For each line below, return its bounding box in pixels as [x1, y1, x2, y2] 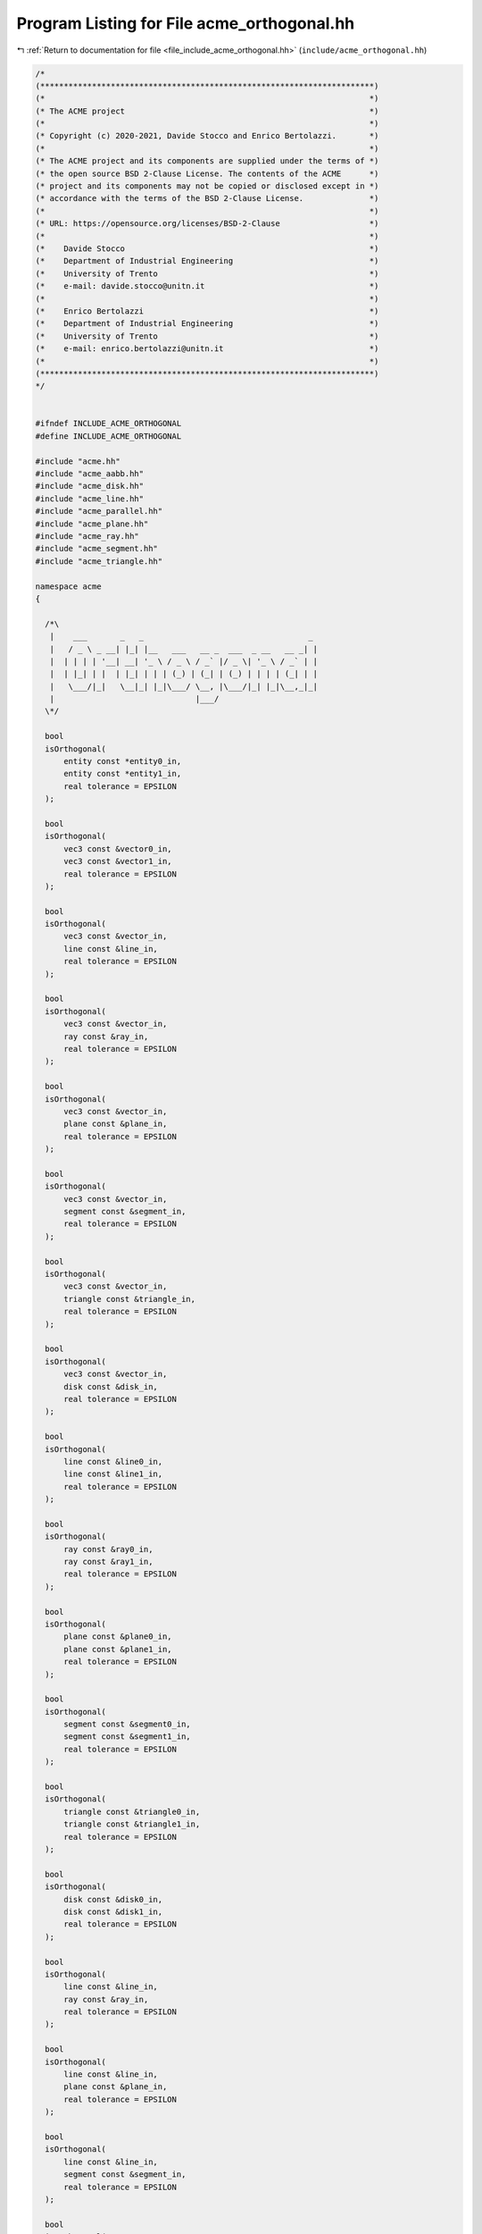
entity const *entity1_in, [63, 768, 182, 779]
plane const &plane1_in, [63, 1644, 173, 1654]
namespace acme [35, 581, 102, 592]
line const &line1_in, [63, 1469, 163, 1479]
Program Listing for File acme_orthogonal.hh [16, 13, 355, 33]
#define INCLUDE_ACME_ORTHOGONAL [35, 431, 182, 441]
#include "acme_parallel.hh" [35, 506, 163, 517]
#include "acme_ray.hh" [35, 531, 140, 541]
